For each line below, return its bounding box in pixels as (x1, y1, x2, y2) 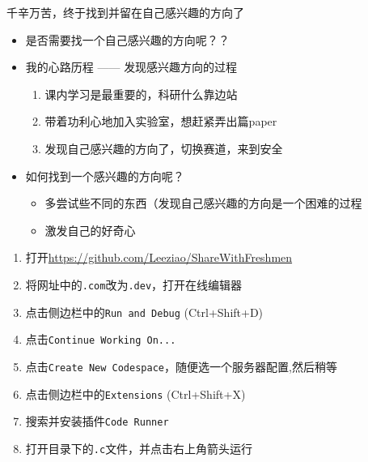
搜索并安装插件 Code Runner (25, 413, 169, 430)
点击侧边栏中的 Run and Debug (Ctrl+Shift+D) (25, 303, 264, 320)
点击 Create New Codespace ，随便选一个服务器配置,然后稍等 (25, 357, 337, 374)
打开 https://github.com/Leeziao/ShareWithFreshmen (25, 249, 293, 266)
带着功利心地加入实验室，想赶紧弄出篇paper (44, 113, 277, 130)
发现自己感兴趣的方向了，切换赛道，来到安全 (44, 139, 283, 156)
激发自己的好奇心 (44, 221, 136, 238)
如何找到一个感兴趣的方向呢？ (25, 167, 184, 184)
